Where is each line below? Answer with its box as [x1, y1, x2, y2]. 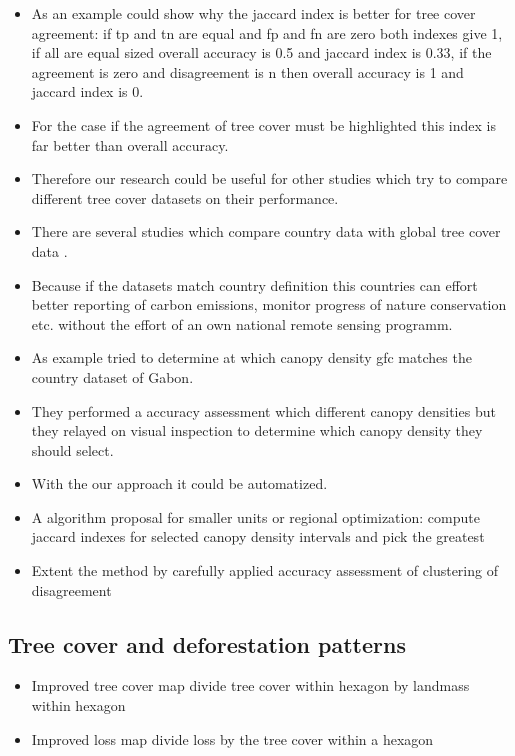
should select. [31, 439, 114, 460]
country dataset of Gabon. [31, 366, 194, 387]
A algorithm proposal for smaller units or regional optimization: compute [31, 506, 480, 527]
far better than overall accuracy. [31, 134, 229, 155]
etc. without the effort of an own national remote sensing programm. [31, 313, 453, 334]
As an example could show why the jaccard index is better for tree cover [31, 3, 476, 23]
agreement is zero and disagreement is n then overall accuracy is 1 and [31, 61, 464, 82]
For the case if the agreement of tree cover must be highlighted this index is [31, 114, 496, 135]
